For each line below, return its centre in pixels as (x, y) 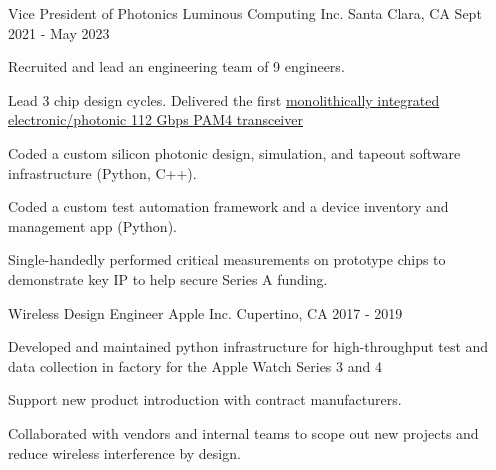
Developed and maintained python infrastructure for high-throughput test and (248, 346)
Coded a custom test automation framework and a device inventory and (228, 206)
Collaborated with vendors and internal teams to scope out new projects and (243, 432)
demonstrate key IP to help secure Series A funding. (168, 278)
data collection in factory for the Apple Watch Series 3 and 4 (195, 365)
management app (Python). (92, 225)
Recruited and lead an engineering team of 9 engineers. (176, 66)
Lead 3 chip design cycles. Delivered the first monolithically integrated (224, 99)
